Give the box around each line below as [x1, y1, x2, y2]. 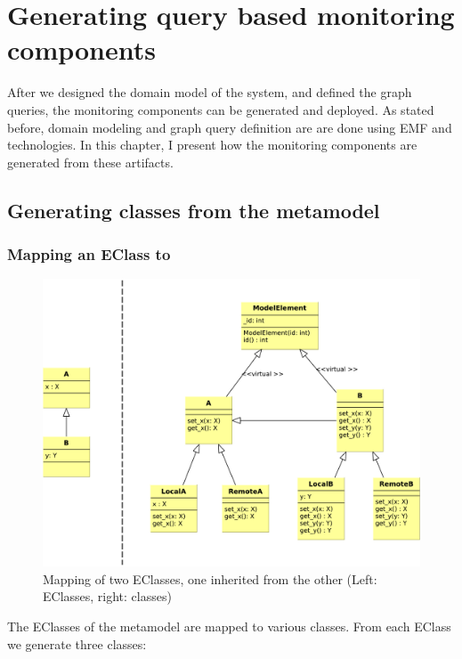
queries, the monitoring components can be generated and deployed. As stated [7, 100, 434, 118]
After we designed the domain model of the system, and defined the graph [7, 83, 412, 102]
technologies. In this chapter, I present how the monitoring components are [7, 135, 417, 154]
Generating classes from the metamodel [7, 196, 380, 224]
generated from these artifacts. [7, 152, 174, 171]
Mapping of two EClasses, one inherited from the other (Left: [43, 569, 377, 588]
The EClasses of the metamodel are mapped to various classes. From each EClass [7, 617, 451, 636]
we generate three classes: [7, 634, 147, 653]
